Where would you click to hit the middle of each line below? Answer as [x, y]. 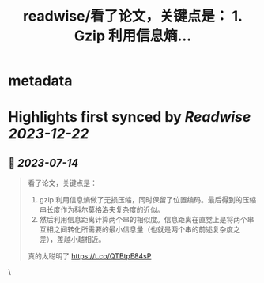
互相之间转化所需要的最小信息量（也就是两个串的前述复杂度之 [140, 229]
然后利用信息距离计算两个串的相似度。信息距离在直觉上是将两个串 [147, 220]
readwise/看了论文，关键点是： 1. [133, 16]
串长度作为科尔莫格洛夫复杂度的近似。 [102, 209]
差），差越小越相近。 [72, 240]
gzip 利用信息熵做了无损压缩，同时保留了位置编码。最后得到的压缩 [148, 200]
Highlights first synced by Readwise [130, 117]
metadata [40, 81]
